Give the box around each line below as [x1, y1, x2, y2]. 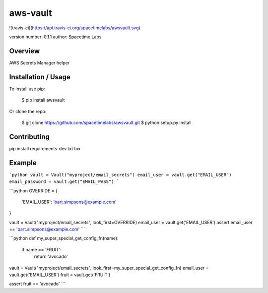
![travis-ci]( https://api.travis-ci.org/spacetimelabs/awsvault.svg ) [9, 25, 141, 31]
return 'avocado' [34, 253, 68, 260]
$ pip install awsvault [21, 97, 65, 103]
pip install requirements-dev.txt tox [9, 145, 81, 151]
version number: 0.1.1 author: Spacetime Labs [9, 34, 102, 40]
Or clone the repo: [9, 108, 47, 114]
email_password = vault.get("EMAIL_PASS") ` [9, 179, 120, 184]
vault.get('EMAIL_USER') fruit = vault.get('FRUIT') [9, 272, 111, 278]
